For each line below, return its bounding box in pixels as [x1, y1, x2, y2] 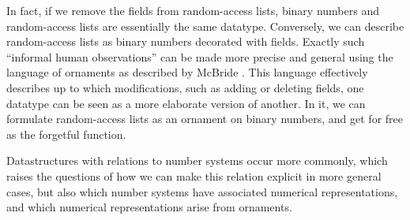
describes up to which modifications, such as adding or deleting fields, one [6, 79, 364, 95]
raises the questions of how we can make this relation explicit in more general [6, 167, 382, 184]
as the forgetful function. [6, 125, 126, 142]
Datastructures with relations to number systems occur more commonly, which [6, 152, 388, 169]
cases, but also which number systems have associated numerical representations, [6, 183, 398, 199]
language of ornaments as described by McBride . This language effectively [6, 64, 368, 80]
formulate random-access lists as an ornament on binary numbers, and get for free [6, 110, 403, 127]
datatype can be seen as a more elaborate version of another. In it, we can [6, 95, 366, 111]
